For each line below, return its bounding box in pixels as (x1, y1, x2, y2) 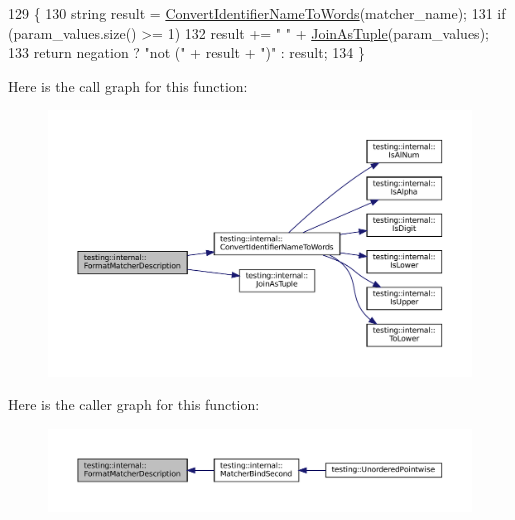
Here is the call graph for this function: (8, 75, 248, 96)
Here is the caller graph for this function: (8, 394, 260, 415)
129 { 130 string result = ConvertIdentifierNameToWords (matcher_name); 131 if (8, 3, 506, 23)
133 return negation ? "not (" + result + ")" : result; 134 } (8, 42, 365, 63)
